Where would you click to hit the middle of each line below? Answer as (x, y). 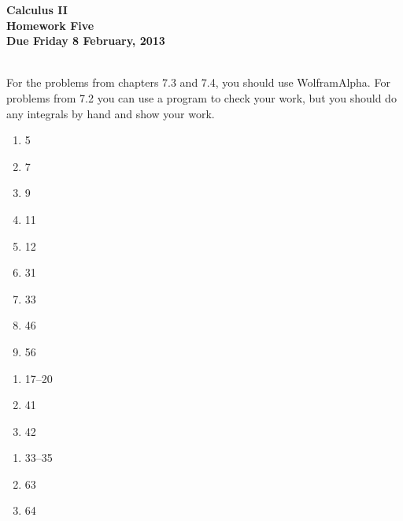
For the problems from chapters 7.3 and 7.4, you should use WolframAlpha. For (198, 82)
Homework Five (50, 25)
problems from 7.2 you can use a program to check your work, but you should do (201, 97)
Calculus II (37, 9)
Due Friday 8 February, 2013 (86, 41)
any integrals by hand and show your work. (111, 113)
